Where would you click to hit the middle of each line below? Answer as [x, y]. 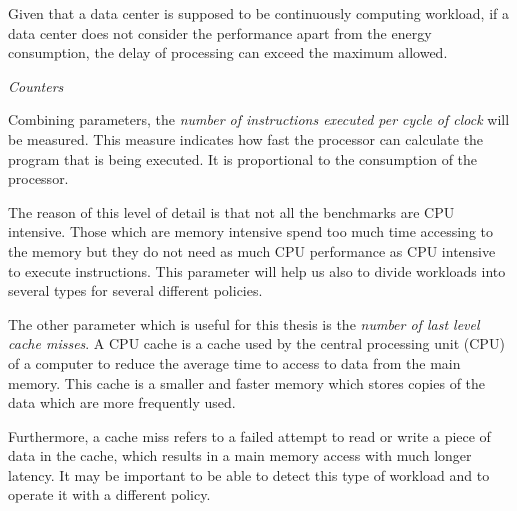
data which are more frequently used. [122, 402]
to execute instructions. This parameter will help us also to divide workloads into [257, 270]
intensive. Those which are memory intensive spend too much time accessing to [251, 231]
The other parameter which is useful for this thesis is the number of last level [244, 323]
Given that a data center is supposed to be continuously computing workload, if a [259, 13]
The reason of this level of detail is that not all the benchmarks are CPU [231, 211]
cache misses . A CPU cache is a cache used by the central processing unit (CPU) [256, 343]
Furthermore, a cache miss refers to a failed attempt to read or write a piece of [249, 435]
